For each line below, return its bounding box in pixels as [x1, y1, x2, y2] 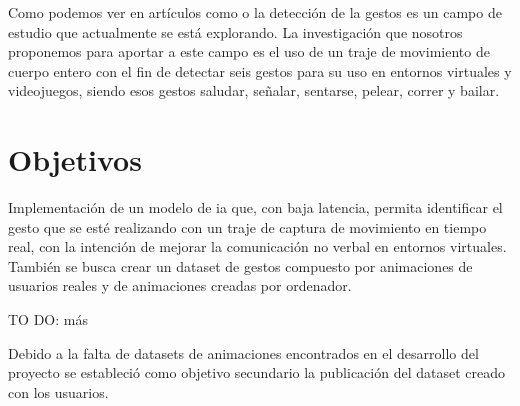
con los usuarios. [8, 381, 109, 402]
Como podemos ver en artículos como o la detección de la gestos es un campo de [8, 2, 502, 22]
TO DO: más [8, 309, 88, 330]
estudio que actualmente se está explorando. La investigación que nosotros [8, 21, 463, 42]
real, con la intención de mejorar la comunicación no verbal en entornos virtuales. [8, 236, 507, 257]
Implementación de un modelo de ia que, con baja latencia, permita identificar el [8, 197, 503, 218]
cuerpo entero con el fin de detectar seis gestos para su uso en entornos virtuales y [8, 60, 512, 81]
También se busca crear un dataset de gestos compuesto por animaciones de [8, 255, 473, 276]
